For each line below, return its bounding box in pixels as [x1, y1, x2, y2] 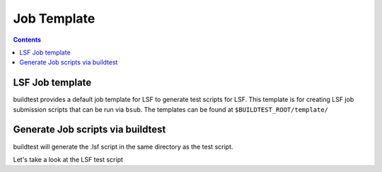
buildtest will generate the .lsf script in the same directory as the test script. [13, 142, 233, 151]
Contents [13, 35, 42, 44]
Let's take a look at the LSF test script [13, 155, 124, 164]
